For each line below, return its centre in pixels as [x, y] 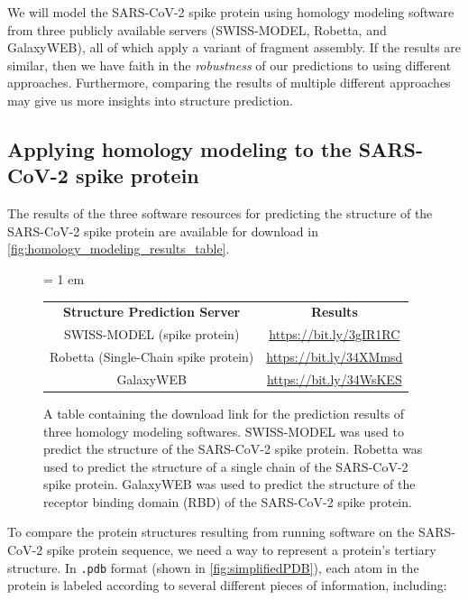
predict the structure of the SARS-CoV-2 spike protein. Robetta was [233, 449]
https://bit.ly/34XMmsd [335, 356]
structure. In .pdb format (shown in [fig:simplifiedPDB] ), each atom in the [213, 567]
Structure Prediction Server [152, 312]
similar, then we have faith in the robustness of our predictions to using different [229, 65]
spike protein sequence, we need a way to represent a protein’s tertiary [241, 550]
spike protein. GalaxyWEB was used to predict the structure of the [229, 484]
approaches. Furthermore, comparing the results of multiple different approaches [229, 83]
